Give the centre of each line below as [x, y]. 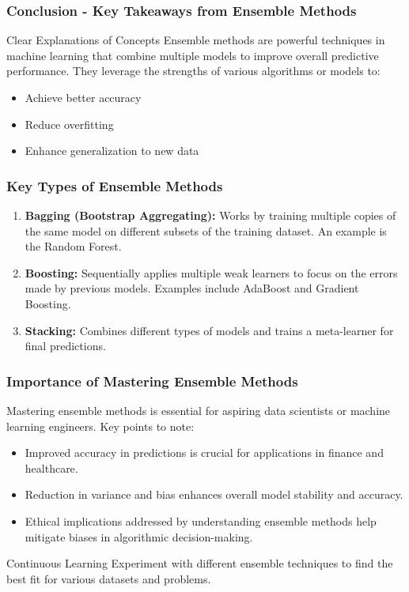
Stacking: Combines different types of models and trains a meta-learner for [209, 330]
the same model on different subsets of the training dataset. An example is [206, 230]
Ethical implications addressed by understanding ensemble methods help [201, 520]
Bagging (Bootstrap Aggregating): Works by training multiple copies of [210, 215]
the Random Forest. [73, 246]
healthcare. [51, 468]
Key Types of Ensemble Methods [115, 185]
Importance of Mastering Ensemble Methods [152, 381]
